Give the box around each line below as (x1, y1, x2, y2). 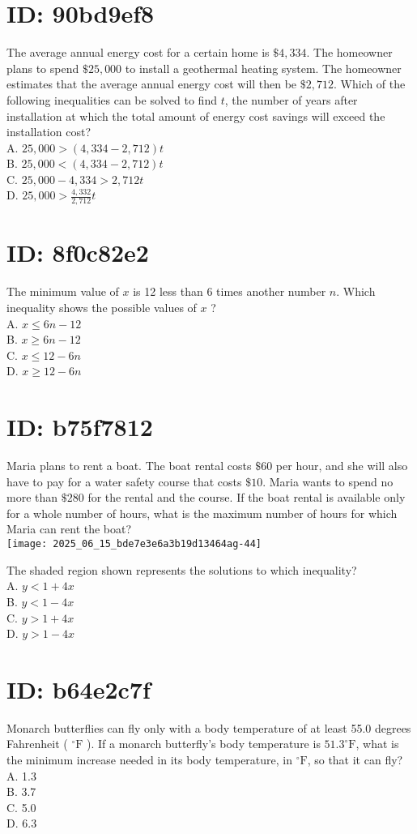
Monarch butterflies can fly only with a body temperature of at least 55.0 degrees (6, 719, 411, 736)
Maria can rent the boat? (6, 520, 132, 537)
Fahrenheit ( (6, 735, 68, 752)
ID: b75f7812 (6, 410, 153, 443)
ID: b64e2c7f (6, 672, 151, 705)
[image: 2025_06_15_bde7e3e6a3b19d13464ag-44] (6, 538, 262, 550)
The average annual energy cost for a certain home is (6, 44, 270, 61)
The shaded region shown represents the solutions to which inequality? (6, 561, 357, 578)
